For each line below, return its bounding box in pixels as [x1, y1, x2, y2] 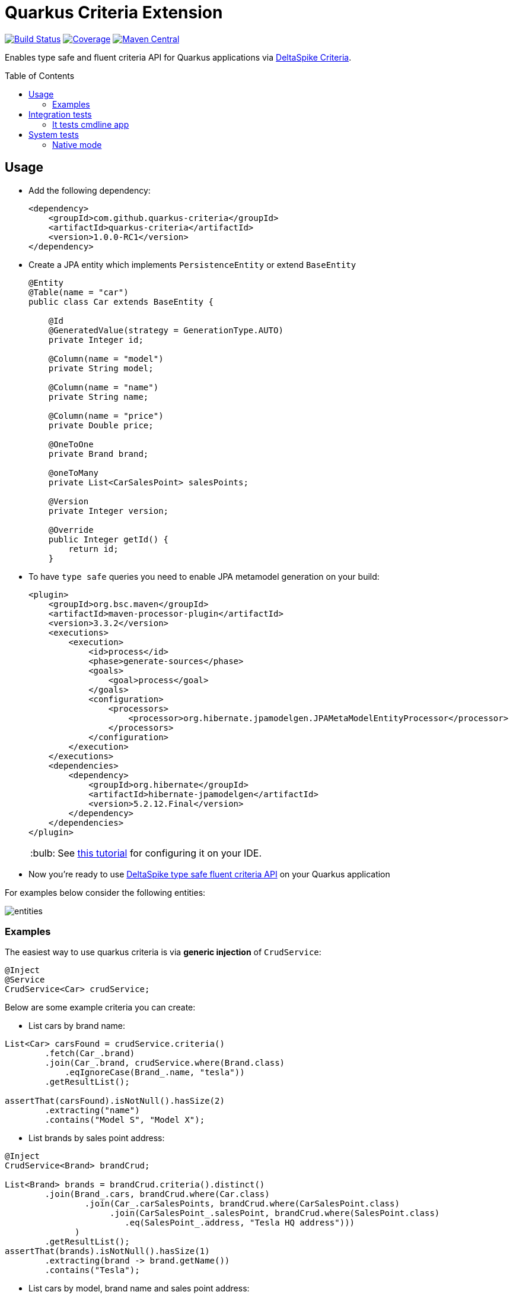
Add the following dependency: [28, 185, 151, 195]
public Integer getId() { [48, 534, 169, 544]
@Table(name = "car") [28, 287, 129, 297]
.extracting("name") [44, 1106, 140, 1116]
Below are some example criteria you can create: [5, 1002, 196, 1013]
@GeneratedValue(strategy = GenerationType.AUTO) [48, 325, 283, 335]
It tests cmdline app [52, 119, 129, 129]
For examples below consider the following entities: [5, 887, 206, 898]
